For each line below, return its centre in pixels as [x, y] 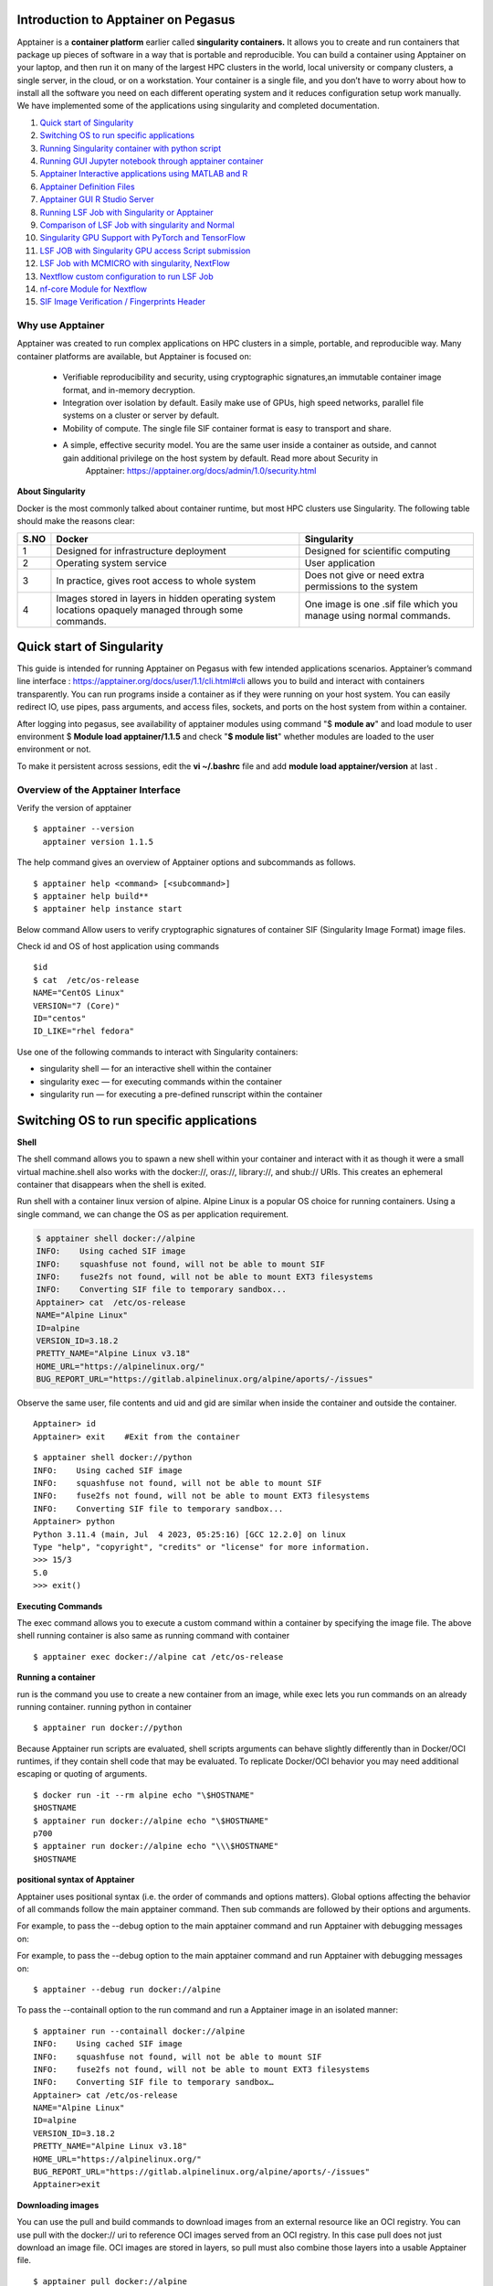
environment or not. [54, 749]
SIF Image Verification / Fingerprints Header [122, 302]
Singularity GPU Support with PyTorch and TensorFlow [142, 238]
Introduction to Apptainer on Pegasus [126, 20]
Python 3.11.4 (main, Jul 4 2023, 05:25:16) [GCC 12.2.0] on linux [189, 1534]
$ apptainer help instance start [108, 909]
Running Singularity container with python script [131, 148]
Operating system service [111, 562]
